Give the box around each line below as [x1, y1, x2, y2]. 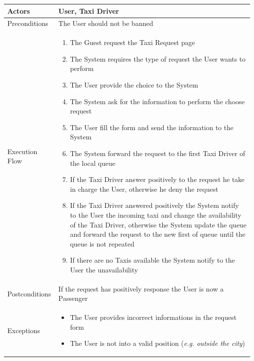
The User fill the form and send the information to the [70, 122, 233, 132]
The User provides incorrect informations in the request [70, 312, 237, 322]
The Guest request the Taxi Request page [70, 37, 195, 47]
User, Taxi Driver [58, 5, 119, 16]
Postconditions [7, 288, 51, 298]
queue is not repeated [70, 238, 134, 248]
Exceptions [7, 325, 40, 335]
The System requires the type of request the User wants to [70, 53, 246, 64]
